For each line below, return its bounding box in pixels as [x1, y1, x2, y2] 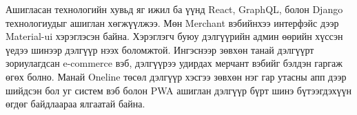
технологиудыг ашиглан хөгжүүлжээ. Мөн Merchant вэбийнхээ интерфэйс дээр [6, 15, 339, 30]
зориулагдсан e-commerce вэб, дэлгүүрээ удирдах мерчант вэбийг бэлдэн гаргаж [6, 56, 343, 70]
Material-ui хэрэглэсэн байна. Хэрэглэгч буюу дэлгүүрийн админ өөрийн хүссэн [6, 29, 343, 43]
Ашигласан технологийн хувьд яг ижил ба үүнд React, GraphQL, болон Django [6, 2, 343, 16]
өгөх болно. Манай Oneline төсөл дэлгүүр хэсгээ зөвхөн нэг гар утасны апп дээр [6, 69, 347, 83]
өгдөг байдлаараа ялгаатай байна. [6, 96, 145, 111]
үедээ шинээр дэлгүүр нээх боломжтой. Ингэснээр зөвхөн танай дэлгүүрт [6, 42, 314, 56]
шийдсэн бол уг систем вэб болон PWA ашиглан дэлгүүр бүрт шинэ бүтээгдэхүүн [6, 83, 351, 97]
